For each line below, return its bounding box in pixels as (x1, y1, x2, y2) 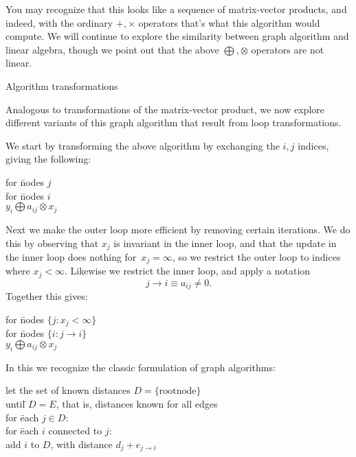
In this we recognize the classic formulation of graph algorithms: (5, 360, 276, 374)
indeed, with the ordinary (5, 15, 113, 30)
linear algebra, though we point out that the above (5, 42, 219, 56)
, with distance (50, 436, 113, 451)
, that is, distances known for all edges (56, 396, 218, 410)
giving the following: (5, 152, 91, 166)
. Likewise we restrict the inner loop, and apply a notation (64, 263, 311, 278)
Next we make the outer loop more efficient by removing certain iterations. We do (5, 222, 351, 236)
